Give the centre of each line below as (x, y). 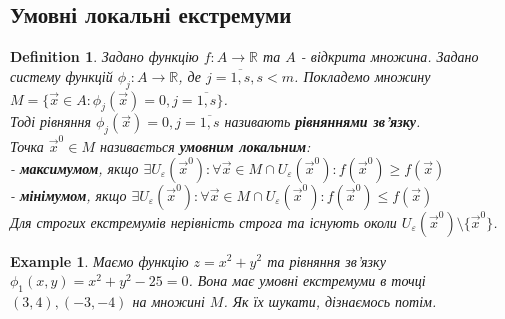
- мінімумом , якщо (68, 194)
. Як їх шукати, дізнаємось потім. (330, 300)
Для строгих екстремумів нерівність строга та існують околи (203, 221)
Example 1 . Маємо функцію (99, 260)
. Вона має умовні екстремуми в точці (307, 280)
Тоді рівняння (50, 121)
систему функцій (61, 75)
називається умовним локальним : (205, 145)
